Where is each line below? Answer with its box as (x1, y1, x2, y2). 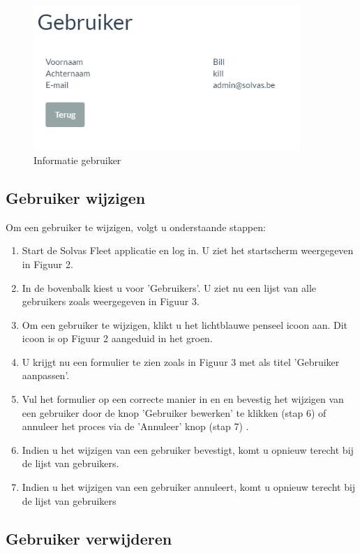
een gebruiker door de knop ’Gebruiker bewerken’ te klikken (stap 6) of (22, 405, 327, 420)
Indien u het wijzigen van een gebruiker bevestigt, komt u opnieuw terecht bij (22, 442, 354, 457)
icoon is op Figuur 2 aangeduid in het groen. (22, 331, 213, 346)
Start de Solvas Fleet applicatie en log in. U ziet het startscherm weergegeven (22, 243, 354, 258)
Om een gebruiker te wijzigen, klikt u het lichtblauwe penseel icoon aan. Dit (22, 317, 348, 332)
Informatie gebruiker (33, 152, 121, 167)
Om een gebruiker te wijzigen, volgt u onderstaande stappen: (6, 219, 266, 234)
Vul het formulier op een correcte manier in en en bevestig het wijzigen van (22, 392, 344, 406)
